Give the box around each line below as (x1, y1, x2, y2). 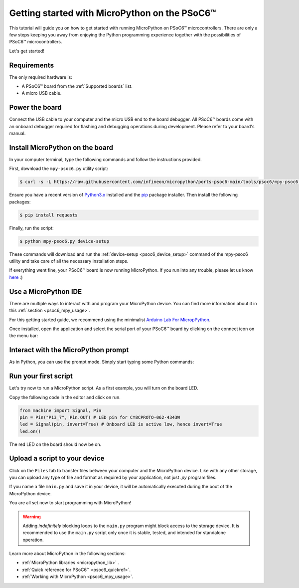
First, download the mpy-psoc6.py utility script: (9, 166, 108, 172)
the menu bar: (9, 333, 38, 339)
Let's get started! (9, 48, 45, 54)
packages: (9, 198, 31, 204)
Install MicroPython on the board (9, 143, 113, 152)
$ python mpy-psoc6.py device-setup (19, 238, 110, 244)
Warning (22, 514, 41, 520)
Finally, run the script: (9, 225, 54, 231)
